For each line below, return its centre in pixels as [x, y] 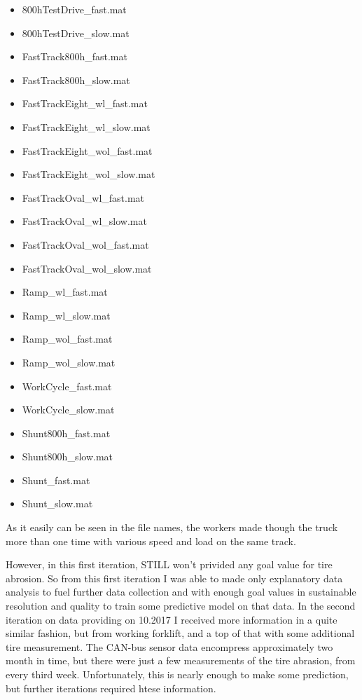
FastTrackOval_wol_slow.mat [87, 268]
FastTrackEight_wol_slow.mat [89, 174]
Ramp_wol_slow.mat [69, 362]
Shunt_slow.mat [57, 503]
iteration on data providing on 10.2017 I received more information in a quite [172, 619]
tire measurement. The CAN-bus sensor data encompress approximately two [169, 646]
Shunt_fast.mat [56, 480]
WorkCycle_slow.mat [68, 410]
